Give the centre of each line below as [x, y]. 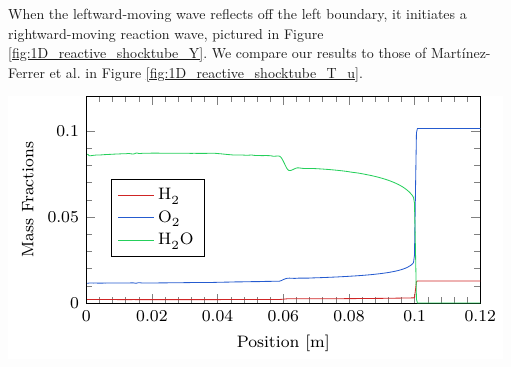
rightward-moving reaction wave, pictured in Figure [166, 32]
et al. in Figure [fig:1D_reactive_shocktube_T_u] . [206, 71]
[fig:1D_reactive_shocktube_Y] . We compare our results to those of [217, 52]
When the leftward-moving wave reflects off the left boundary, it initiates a [237, 13]
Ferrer [26, 71]
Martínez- [460, 52]
